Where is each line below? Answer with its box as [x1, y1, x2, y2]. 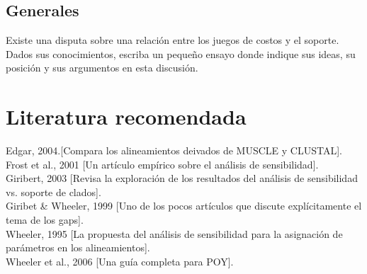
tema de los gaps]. [6, 212, 84, 227]
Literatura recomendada [6, 102, 247, 131]
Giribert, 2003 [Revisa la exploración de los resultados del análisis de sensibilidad [6, 171, 358, 185]
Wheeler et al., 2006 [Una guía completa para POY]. [6, 253, 234, 268]
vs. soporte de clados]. [6, 184, 101, 199]
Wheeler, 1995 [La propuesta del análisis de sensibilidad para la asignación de [6, 226, 343, 241]
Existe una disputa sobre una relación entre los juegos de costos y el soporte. [6, 33, 339, 47]
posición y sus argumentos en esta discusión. [6, 60, 198, 75]
